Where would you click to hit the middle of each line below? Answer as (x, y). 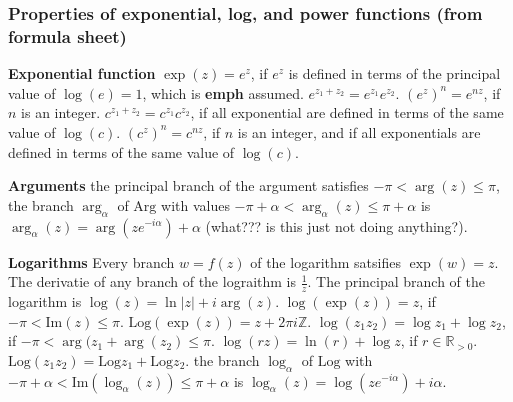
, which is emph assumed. (223, 92)
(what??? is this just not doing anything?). (336, 225)
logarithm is (45, 300)
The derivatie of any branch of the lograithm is (152, 281)
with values (195, 204)
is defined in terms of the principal (394, 73)
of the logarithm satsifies (325, 261)
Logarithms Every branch (91, 261)
